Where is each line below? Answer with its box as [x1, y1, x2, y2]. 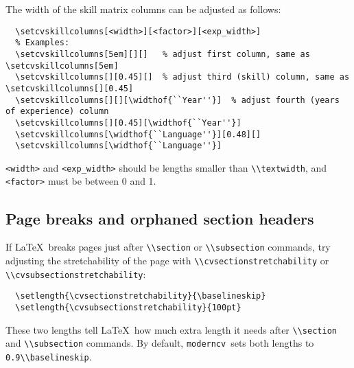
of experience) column [5, 106, 109, 117]
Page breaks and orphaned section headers [5, 207, 314, 229]
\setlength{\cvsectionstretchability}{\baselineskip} [15, 291, 266, 301]
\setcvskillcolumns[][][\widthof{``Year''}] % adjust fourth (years [15, 95, 340, 105]
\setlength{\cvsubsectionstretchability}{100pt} [15, 302, 241, 312]
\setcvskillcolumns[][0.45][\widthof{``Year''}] [15, 117, 241, 128]
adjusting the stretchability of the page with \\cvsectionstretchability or [5, 253, 329, 267]
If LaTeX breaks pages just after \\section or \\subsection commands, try [5, 240, 331, 254]
